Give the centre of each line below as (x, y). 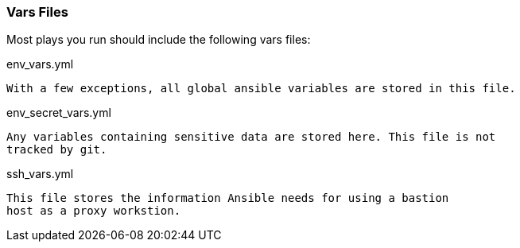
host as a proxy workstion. (94, 211)
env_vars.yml (40, 64)
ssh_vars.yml (40, 174)
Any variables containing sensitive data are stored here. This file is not (251, 137)
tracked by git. (57, 150)
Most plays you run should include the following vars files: (159, 40)
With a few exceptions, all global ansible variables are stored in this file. (261, 89)
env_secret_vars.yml (59, 113)
